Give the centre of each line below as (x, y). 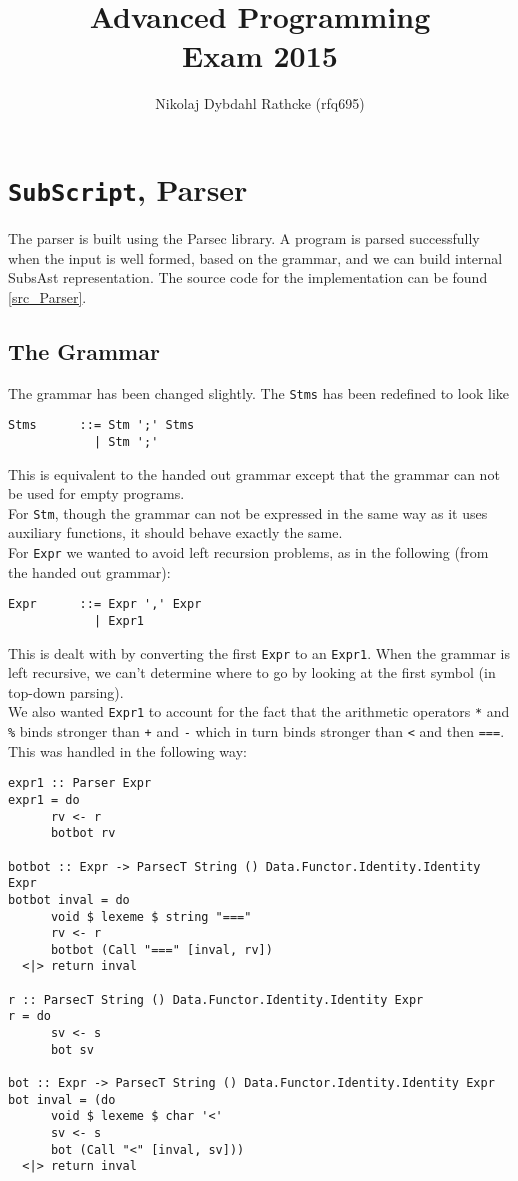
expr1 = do (44, 799)
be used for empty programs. (96, 493)
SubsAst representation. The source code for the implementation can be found (248, 277)
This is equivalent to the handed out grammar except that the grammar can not (254, 473)
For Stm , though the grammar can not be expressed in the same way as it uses (248, 512)
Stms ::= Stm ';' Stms (101, 425)
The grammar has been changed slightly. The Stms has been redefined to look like (259, 392)
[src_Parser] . (47, 296)
